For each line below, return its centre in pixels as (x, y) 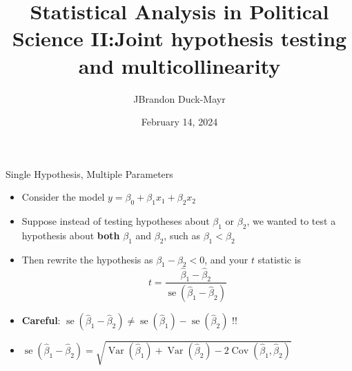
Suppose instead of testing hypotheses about (116, 221)
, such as (182, 235)
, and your (226, 259)
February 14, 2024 (179, 122)
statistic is (280, 259)
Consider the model (63, 197)
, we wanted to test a (291, 221)
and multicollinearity (179, 65)
